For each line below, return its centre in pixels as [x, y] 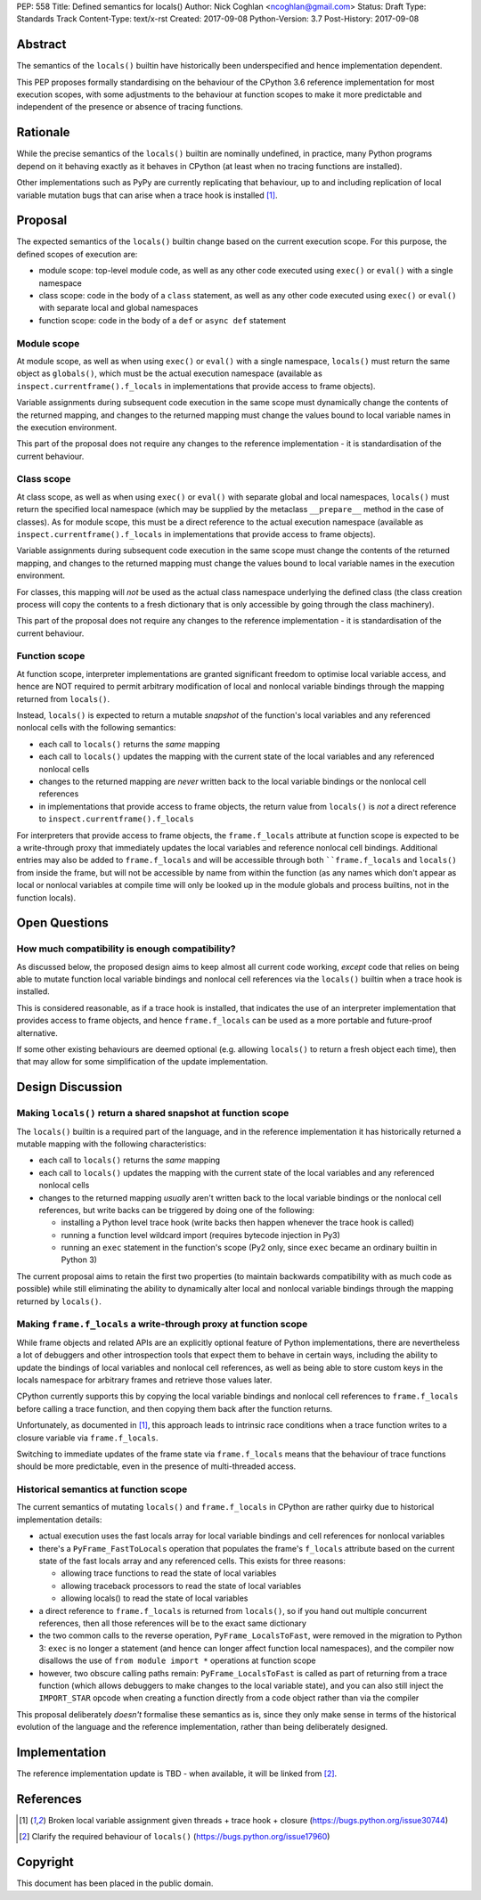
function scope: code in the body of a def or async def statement [163, 320]
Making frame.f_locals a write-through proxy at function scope [162, 1325]
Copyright [45, 1862]
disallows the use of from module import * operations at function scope [177, 1660]
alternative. [37, 1032]
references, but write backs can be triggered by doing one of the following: [177, 1210]
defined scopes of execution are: [77, 254]
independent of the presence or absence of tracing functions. [130, 107]
